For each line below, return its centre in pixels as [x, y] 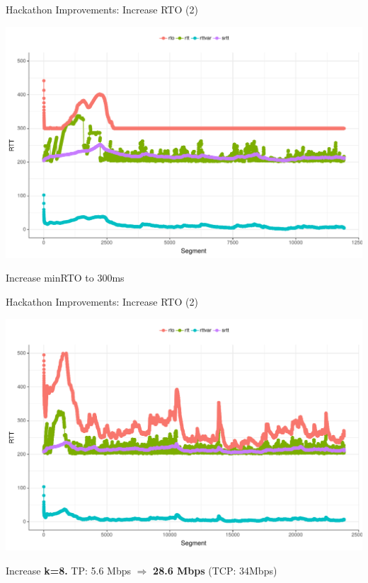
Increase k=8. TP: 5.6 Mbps [69, 570]
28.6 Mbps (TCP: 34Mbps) [215, 570]
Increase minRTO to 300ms [65, 278]
